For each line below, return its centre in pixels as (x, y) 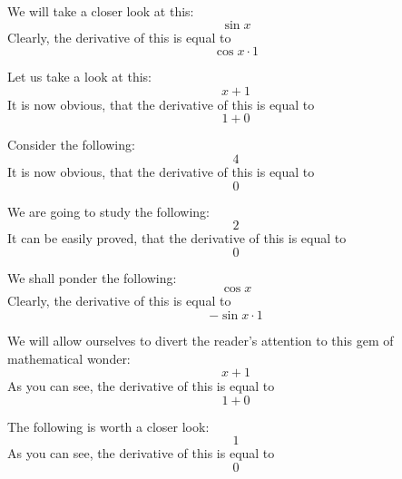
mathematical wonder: (69, 358)
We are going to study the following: (108, 211)
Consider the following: (71, 145)
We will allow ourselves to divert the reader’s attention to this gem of (201, 340)
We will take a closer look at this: (101, 11)
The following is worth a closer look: (108, 426)
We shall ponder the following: (92, 277)
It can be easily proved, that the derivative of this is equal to (177, 238)
